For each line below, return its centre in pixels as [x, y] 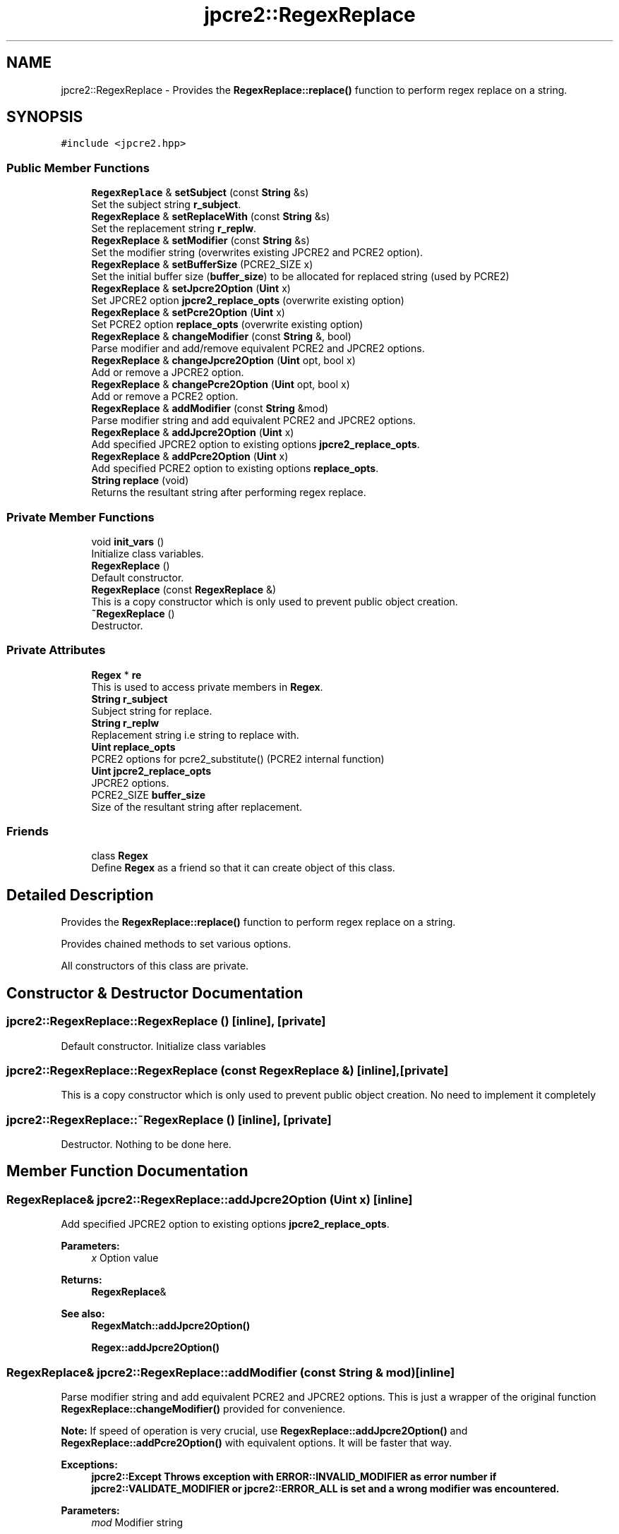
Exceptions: [89, 1464]
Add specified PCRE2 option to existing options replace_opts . [235, 469]
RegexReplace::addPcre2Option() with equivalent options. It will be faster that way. [257, 1442]
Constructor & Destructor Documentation [155, 993]
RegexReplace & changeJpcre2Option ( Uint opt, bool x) [223, 361]
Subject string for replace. [152, 711]
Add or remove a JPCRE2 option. [168, 373]
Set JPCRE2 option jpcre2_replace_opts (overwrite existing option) [248, 301]
